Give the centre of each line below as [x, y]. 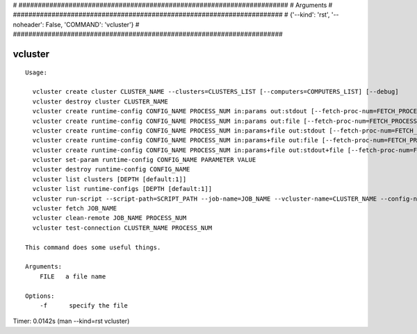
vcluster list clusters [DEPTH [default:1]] [109, 179]
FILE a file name [73, 276]
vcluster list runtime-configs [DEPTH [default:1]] [122, 189]
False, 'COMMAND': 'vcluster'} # [92, 24]
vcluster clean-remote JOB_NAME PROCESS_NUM [109, 218]
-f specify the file [84, 305]
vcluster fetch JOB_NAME [75, 209]
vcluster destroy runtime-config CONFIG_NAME [111, 169]
